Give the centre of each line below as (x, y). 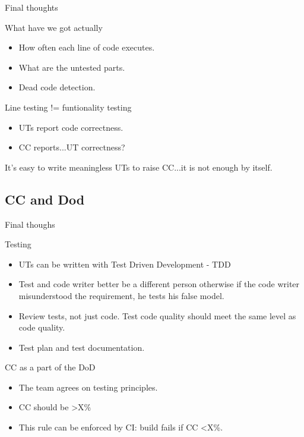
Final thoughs (30, 224)
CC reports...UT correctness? (72, 147)
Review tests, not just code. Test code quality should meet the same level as (157, 315)
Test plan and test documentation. (82, 347)
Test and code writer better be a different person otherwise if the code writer (159, 284)
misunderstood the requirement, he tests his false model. (121, 295)
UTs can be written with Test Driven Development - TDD (125, 264)
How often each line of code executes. (87, 47)
